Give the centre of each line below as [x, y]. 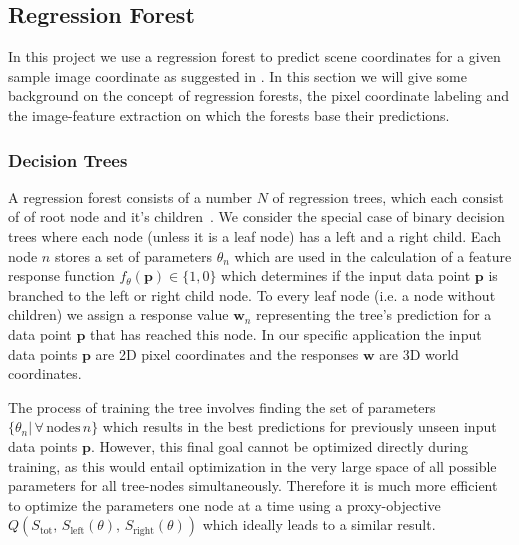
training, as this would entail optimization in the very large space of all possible [252, 465]
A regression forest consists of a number [130, 196]
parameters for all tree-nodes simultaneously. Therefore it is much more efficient [253, 485]
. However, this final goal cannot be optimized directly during [279, 445]
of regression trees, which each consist [388, 196]
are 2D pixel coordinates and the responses [227, 353]
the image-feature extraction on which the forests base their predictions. [229, 114]
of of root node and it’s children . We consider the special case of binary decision [256, 216]
